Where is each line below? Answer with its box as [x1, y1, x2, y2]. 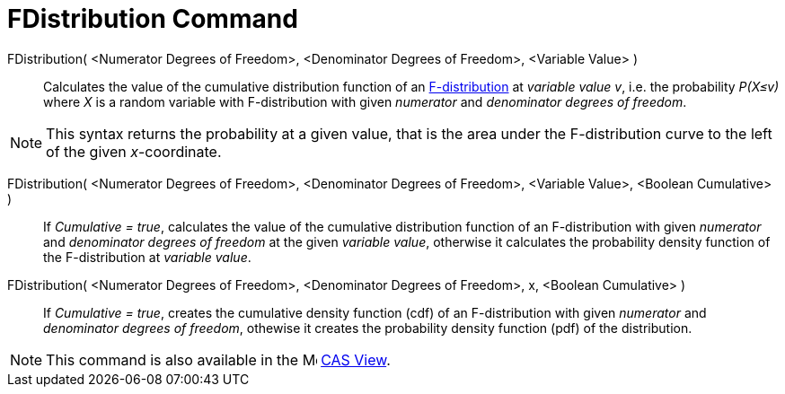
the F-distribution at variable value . [43, 249, 251, 265]
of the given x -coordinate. [46, 142, 222, 161]
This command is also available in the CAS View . [46, 350, 391, 369]
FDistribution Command [7, 4, 298, 34]
